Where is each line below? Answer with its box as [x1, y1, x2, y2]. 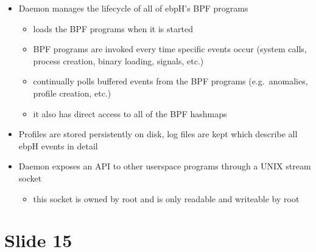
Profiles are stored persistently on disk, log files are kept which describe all [18, 128, 298, 140]
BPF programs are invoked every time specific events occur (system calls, [33, 43, 307, 55]
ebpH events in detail [18, 139, 98, 152]
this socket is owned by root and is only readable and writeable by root [33, 192, 300, 205]
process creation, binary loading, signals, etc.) [33, 54, 204, 67]
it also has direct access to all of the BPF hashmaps [33, 107, 227, 120]
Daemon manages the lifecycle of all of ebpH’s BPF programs [18, 2, 248, 14]
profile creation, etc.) [33, 86, 111, 99]
